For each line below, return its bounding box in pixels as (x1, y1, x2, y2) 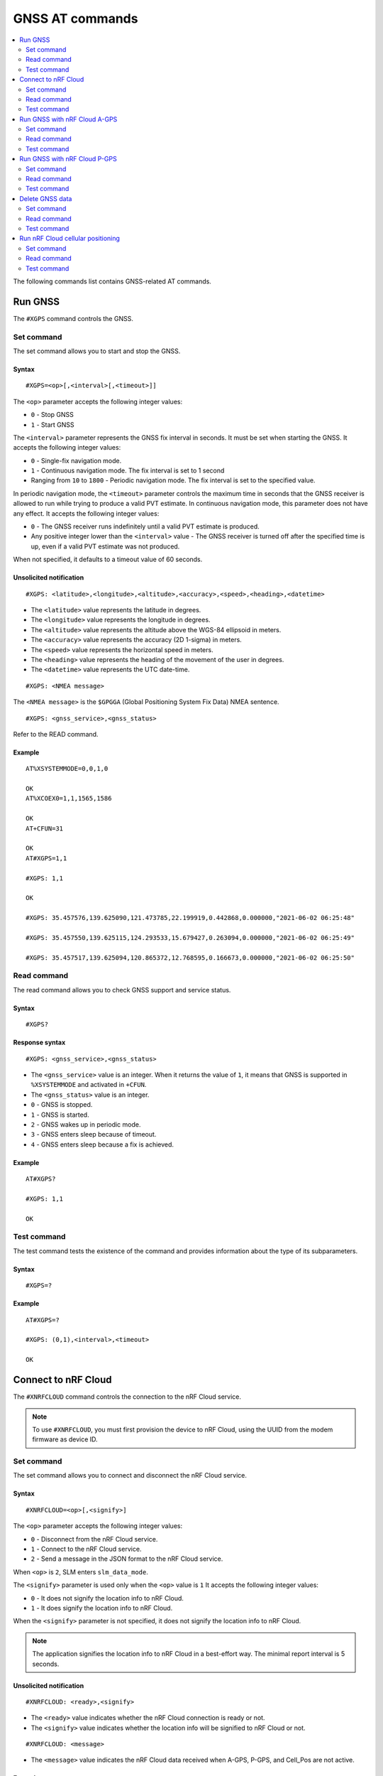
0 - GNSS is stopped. (30, 1100, 93, 1109)
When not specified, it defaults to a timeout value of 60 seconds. (13, 555, 203, 564)
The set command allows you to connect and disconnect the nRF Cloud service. (13, 1471, 248, 1480)
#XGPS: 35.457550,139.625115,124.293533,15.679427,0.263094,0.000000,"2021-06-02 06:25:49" (26, 933, 355, 941)
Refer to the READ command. (13, 730, 99, 738)
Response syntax (13, 1038, 66, 1047)
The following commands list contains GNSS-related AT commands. (13, 277, 212, 286)
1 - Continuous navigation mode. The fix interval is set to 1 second (30, 466, 225, 475)
